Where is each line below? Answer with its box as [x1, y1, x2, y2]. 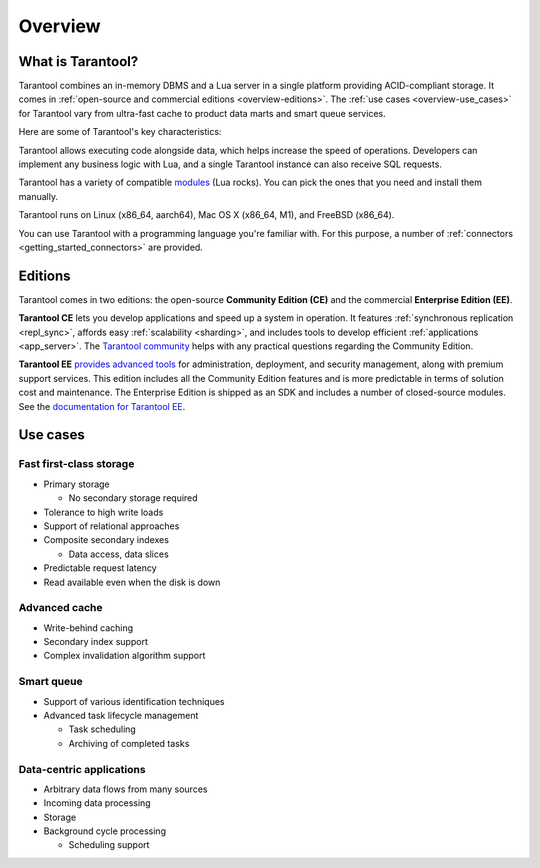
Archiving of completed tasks [68, 737, 190, 749]
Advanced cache [18, 601, 104, 615]
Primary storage [43, 478, 110, 490]
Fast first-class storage [18, 457, 135, 471]
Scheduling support [68, 839, 150, 851]
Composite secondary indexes [43, 534, 170, 546]
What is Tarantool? [18, 53, 139, 70]
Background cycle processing [43, 825, 167, 837]
